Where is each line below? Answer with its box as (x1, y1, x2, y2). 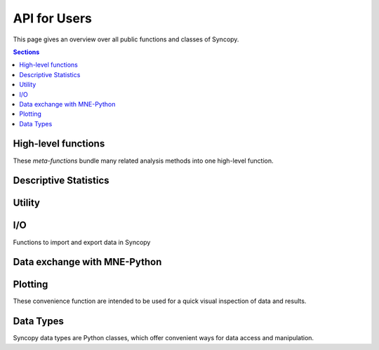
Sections (13, 48, 40, 56)
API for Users (13, 11, 93, 26)
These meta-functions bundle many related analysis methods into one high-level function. (13, 156, 274, 165)
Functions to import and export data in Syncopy (13, 238, 151, 246)
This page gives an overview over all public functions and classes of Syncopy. (13, 35, 239, 43)
